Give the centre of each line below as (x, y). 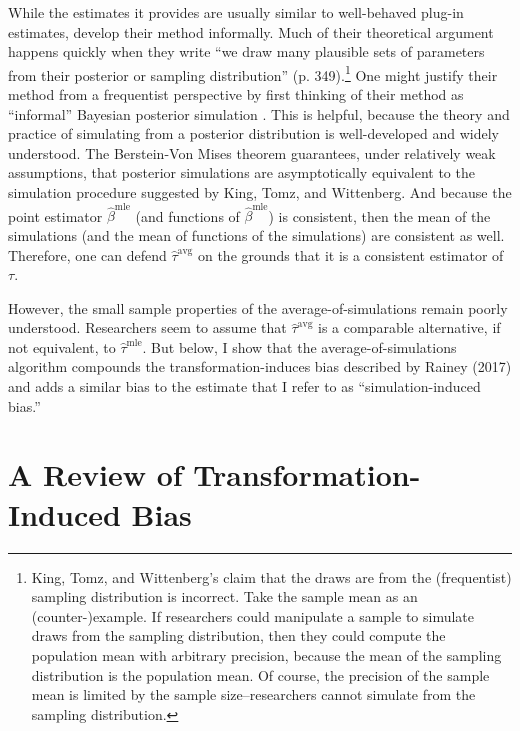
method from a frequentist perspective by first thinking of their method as (236, 94)
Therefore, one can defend (87, 254)
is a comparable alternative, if (409, 327)
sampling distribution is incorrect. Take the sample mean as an (224, 596)
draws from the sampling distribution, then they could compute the (238, 635)
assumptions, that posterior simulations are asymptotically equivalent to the (241, 172)
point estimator (55, 215)
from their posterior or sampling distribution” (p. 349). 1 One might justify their (253, 73)
